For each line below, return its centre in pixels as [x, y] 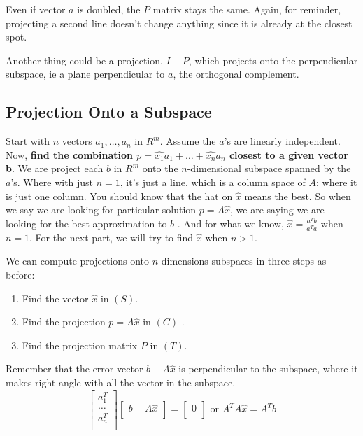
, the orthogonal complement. [236, 74]
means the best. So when [298, 196]
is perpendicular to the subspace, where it [268, 368]
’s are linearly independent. [282, 141]
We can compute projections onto [78, 261]
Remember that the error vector [74, 368]
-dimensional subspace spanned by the [269, 168]
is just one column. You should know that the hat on [119, 196]
